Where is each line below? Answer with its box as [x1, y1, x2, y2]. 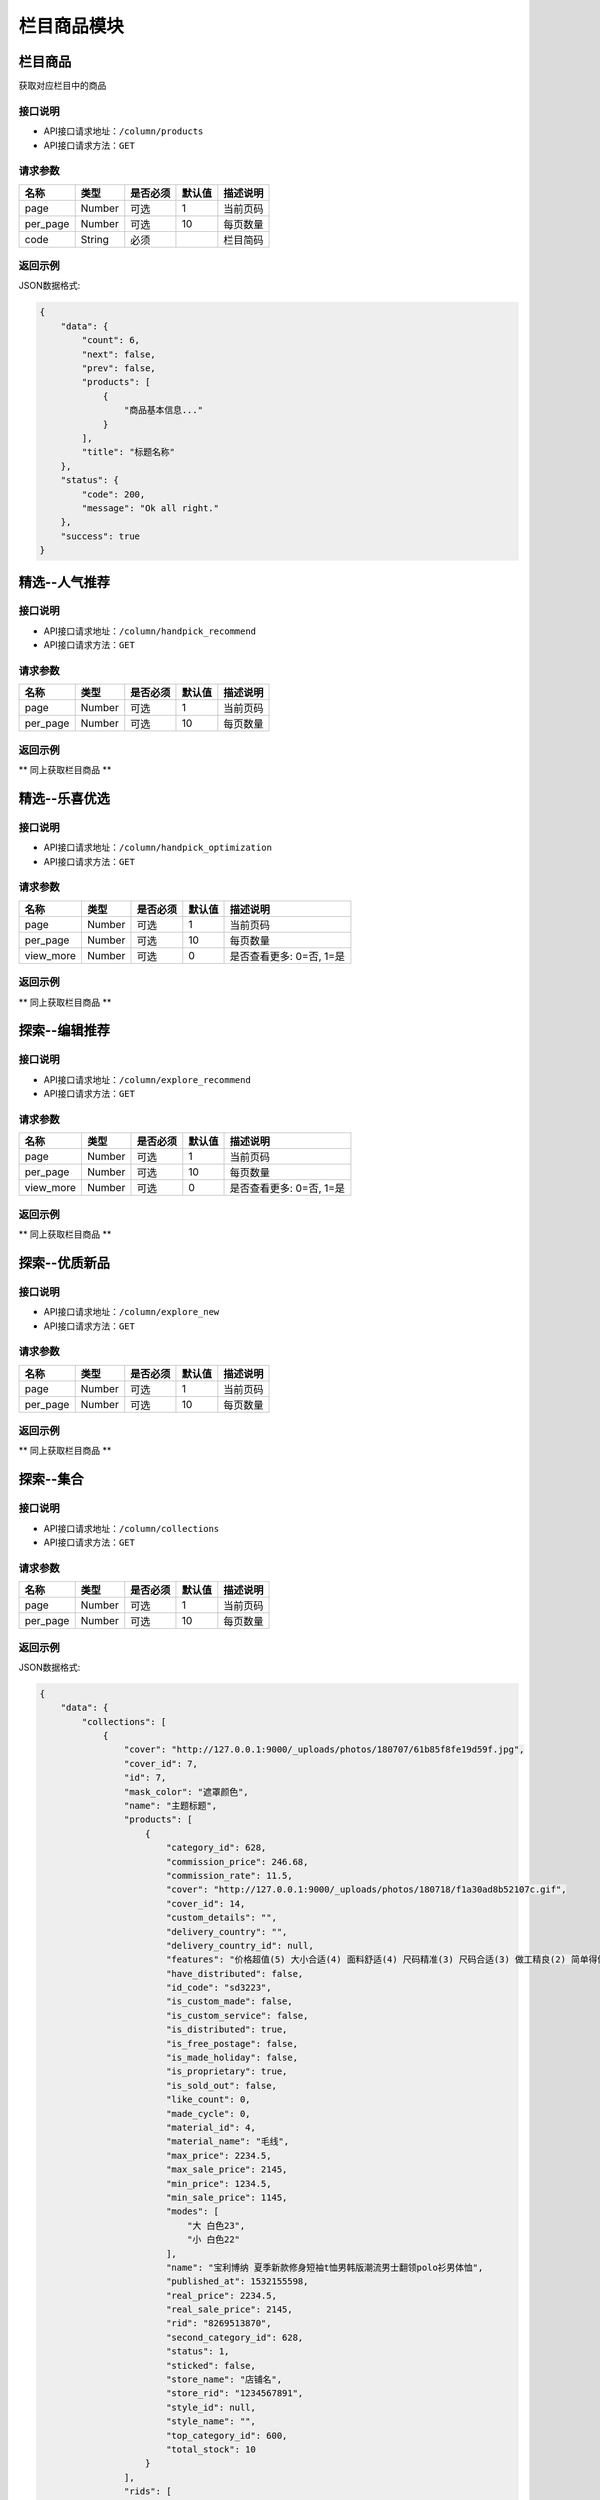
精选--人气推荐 [18, 573, 110, 590]
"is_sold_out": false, [165, 2080, 277, 2091]
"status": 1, [165, 2346, 230, 2357]
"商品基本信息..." [123, 405, 204, 416]
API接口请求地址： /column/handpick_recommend [43, 625, 257, 637]
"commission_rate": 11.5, [165, 1870, 294, 1881]
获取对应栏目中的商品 [18, 80, 107, 92]
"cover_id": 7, [123, 1758, 199, 1769]
